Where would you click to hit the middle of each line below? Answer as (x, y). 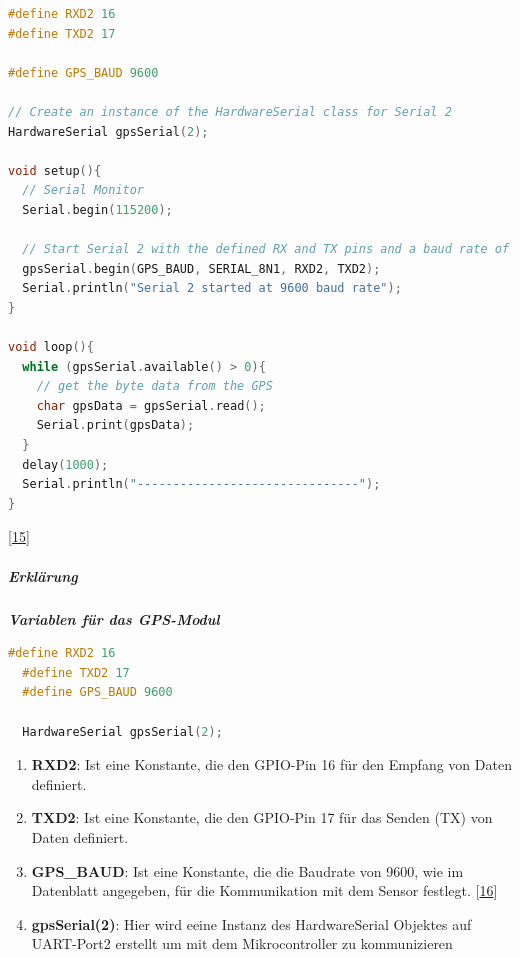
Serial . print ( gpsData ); (115, 425)
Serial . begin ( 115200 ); (97, 209)
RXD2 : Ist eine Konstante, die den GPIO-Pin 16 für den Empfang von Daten (271, 764)
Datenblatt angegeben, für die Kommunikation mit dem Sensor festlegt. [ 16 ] (264, 890)
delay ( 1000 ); (65, 464)
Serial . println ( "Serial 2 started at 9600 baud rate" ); (212, 288)
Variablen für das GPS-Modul (114, 618)
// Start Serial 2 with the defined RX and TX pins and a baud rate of (266, 249)
